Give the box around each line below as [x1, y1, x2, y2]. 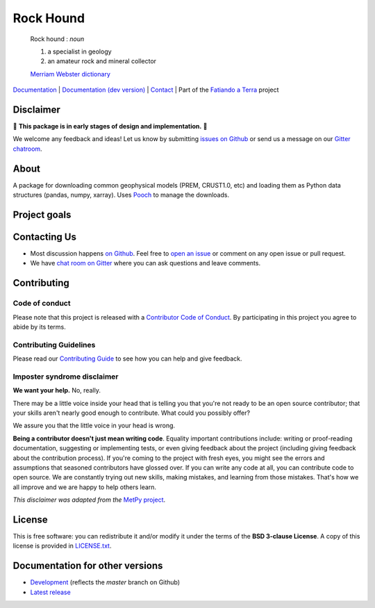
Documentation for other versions [12, 560, 163, 572]
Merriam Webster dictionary [30, 69, 110, 78]
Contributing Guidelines [12, 340, 96, 350]
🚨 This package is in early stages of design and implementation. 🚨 [12, 122, 208, 131]
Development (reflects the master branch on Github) [30, 578, 181, 586]
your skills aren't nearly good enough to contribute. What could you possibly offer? [12, 409, 250, 417]
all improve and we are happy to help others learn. [12, 483, 156, 491]
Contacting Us [12, 231, 76, 243]
